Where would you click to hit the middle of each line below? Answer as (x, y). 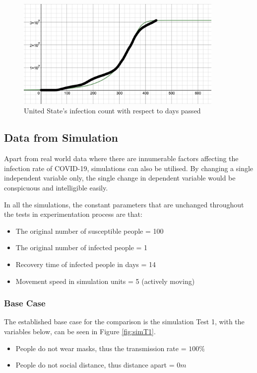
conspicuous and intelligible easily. (56, 187)
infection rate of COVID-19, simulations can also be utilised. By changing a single (129, 168)
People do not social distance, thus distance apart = (95, 365)
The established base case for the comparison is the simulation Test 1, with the (124, 322)
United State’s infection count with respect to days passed (112, 111)
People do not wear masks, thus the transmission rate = (101, 348)
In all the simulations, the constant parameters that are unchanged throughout (124, 204)
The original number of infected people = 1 (82, 247)
